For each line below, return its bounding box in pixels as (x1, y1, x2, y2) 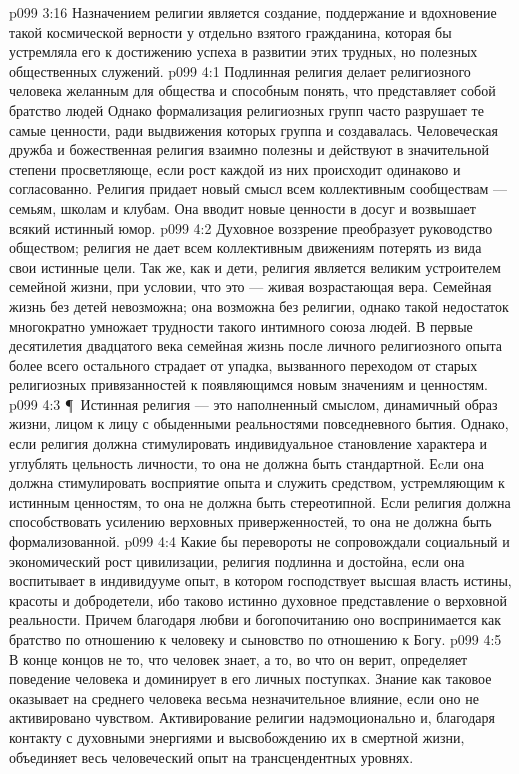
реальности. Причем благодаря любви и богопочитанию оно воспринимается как (9, 609, 501, 630)
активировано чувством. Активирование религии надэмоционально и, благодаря (9, 707, 495, 728)
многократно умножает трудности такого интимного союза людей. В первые (9, 315, 473, 336)
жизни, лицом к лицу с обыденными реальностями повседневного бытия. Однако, (9, 413, 509, 434)
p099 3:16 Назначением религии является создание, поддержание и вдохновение (9, 2, 497, 22)
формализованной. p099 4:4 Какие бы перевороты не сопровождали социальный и (9, 531, 510, 552)
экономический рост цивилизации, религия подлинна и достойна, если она (9, 550, 465, 571)
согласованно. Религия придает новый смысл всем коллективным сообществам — (9, 178, 507, 199)
